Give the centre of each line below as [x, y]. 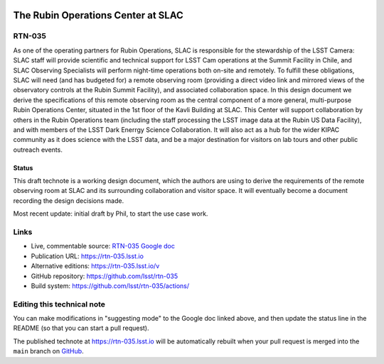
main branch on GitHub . [49, 351]
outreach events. [38, 150]
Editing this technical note [59, 304]
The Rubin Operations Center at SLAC [98, 15]
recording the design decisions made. [69, 200]
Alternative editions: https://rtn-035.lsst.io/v [95, 266]
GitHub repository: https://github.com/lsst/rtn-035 [105, 276]
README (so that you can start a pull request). [81, 328]
